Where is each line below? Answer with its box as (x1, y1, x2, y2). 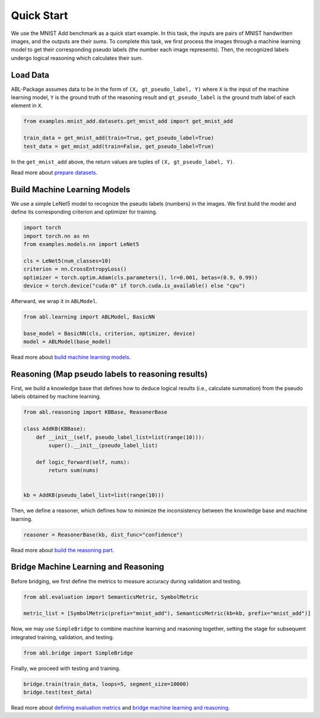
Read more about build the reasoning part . (11, 546, 115, 554)
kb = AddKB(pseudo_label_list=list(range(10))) (23, 492, 164, 499)
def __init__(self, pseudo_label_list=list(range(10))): (36, 433, 205, 441)
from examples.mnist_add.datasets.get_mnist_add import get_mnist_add (23, 118, 233, 125)
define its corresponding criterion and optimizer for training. (11, 208, 158, 216)
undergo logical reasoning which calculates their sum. (11, 54, 143, 62)
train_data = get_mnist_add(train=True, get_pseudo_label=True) (23, 135, 215, 142)
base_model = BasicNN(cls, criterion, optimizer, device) (23, 330, 196, 337)
